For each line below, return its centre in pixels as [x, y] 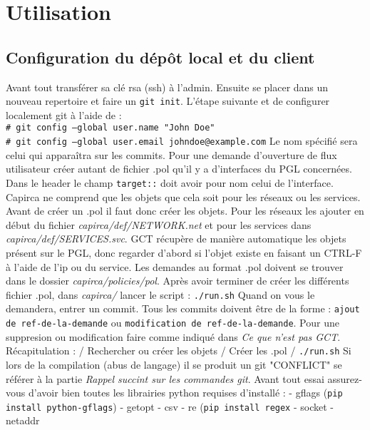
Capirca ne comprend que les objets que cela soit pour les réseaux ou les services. [183, 196]
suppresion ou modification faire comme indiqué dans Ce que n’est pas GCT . [173, 336]
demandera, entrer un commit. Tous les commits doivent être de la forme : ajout [183, 308]
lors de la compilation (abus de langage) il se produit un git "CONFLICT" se [174, 364]
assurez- [345, 378]
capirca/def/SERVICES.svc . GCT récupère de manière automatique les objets [176, 239]
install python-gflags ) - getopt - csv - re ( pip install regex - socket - [170, 406]
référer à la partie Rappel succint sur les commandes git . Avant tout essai [165, 378]
